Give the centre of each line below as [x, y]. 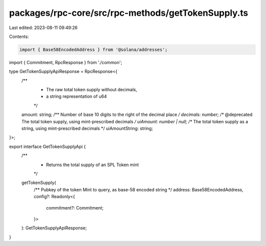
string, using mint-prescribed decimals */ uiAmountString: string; [87, 129]
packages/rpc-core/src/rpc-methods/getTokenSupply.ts [129, 13]
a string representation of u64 [76, 97]
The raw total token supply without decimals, [92, 90]
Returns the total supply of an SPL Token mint [92, 165]
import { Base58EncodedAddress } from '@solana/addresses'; [94, 50]
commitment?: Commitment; [75, 208]
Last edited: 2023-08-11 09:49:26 [43, 28]
